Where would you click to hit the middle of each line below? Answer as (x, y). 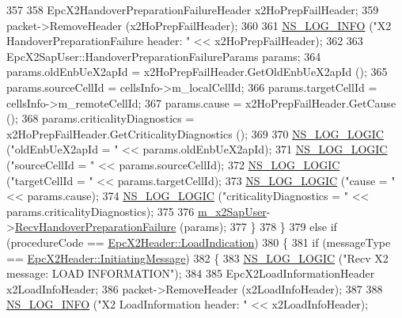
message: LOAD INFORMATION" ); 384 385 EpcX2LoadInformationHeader (191, 273)
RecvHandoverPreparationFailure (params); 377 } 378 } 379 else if (176, 227)
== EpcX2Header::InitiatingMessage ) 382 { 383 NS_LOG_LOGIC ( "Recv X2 (197, 257)
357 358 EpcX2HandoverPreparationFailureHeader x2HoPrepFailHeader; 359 (193, 9)
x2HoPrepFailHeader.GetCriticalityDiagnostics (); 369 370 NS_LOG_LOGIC (195, 133)
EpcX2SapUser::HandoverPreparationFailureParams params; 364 (164, 56)
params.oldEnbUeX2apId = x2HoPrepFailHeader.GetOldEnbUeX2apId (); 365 (197, 72)
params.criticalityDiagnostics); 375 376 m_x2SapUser (137, 211)
